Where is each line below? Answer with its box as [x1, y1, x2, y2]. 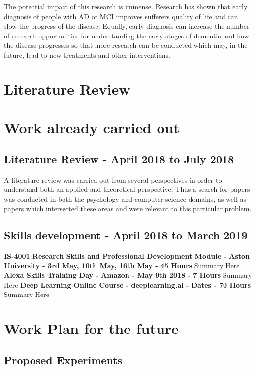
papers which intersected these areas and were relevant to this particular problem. [4, 203, 252, 214]
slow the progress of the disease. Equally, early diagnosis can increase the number [4, 21, 250, 31]
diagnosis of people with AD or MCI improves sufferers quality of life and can [4, 11, 238, 21]
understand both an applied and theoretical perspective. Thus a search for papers [4, 184, 250, 194]
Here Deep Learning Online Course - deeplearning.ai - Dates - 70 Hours [4, 279, 251, 290]
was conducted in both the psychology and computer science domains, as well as [4, 193, 247, 204]
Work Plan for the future [4, 318, 179, 338]
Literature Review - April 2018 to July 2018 [4, 151, 234, 166]
